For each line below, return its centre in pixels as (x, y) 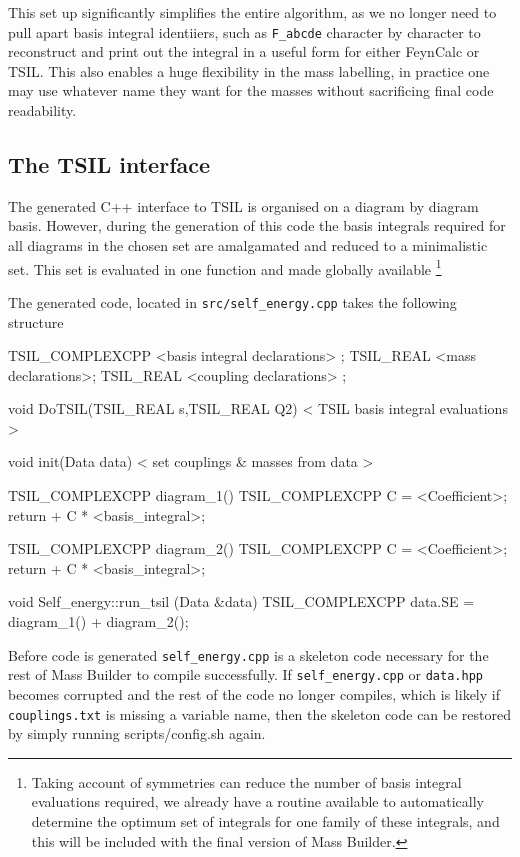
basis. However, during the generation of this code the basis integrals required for (257, 225)
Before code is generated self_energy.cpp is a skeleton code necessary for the (248, 654)
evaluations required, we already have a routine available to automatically (257, 801)
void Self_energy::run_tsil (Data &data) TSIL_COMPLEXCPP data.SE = (241, 601)
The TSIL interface (109, 164)
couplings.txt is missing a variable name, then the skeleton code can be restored (260, 713)
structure (36, 321)
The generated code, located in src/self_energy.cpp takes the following (232, 301)
